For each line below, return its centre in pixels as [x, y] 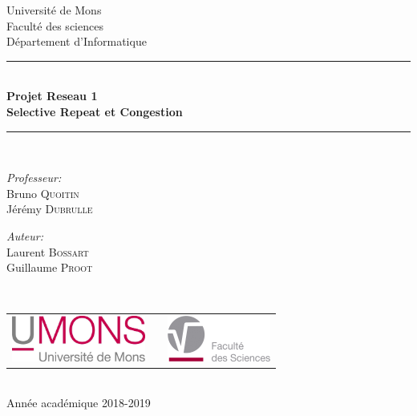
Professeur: [34, 178]
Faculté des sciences [55, 25]
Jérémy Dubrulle [50, 209]
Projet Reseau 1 [52, 96]
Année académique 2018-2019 [79, 403]
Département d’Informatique [77, 41]
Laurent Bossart [48, 251]
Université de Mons [54, 10]
